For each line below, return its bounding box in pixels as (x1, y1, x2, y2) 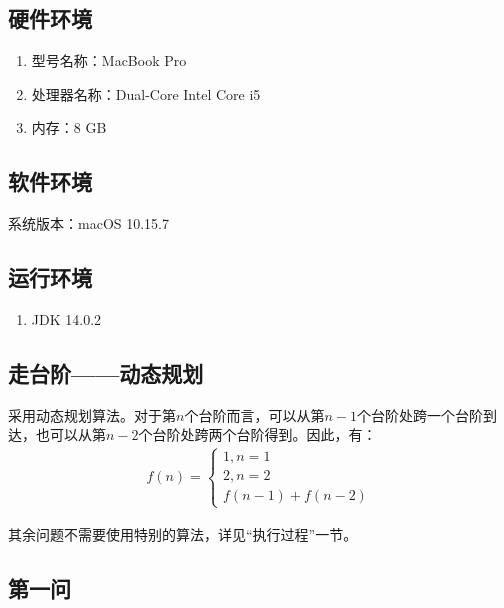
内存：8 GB (31, 117, 107, 138)
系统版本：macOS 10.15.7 (8, 213, 169, 234)
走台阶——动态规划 (8, 357, 204, 388)
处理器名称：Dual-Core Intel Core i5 (31, 83, 261, 104)
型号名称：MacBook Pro (31, 50, 187, 71)
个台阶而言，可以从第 (184, 404, 325, 425)
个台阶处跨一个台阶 (356, 404, 483, 425)
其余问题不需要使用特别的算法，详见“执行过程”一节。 (8, 523, 358, 544)
